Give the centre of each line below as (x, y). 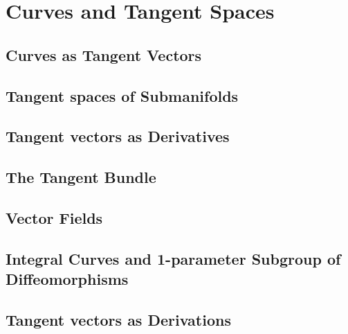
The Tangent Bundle (81, 177)
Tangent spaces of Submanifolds (122, 95)
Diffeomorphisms (67, 279)
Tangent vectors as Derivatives (118, 136)
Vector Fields (54, 217)
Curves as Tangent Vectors (104, 54)
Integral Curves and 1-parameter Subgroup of (173, 258)
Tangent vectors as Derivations (118, 319)
